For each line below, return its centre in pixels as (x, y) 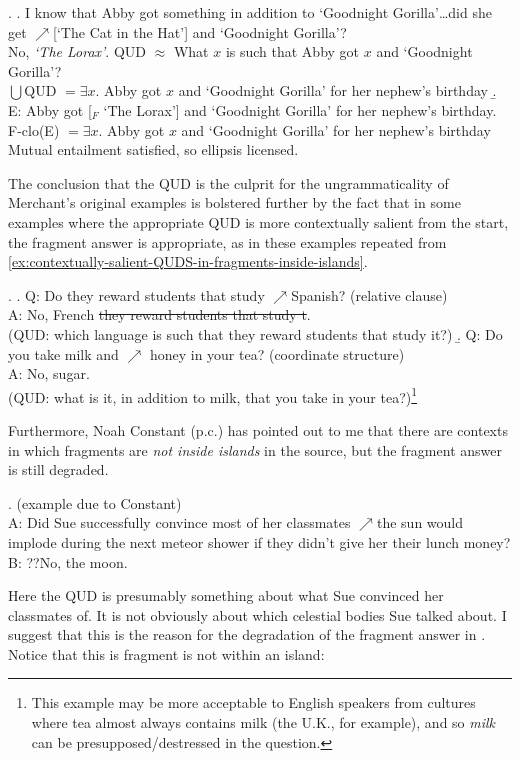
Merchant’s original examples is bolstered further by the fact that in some (234, 202)
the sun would (419, 522)
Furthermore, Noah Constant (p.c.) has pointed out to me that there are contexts (258, 429)
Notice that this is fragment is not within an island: (166, 653)
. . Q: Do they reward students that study (136, 294)
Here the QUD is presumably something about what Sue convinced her (226, 595)
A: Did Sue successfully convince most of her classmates (179, 522)
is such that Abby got (292, 51)
